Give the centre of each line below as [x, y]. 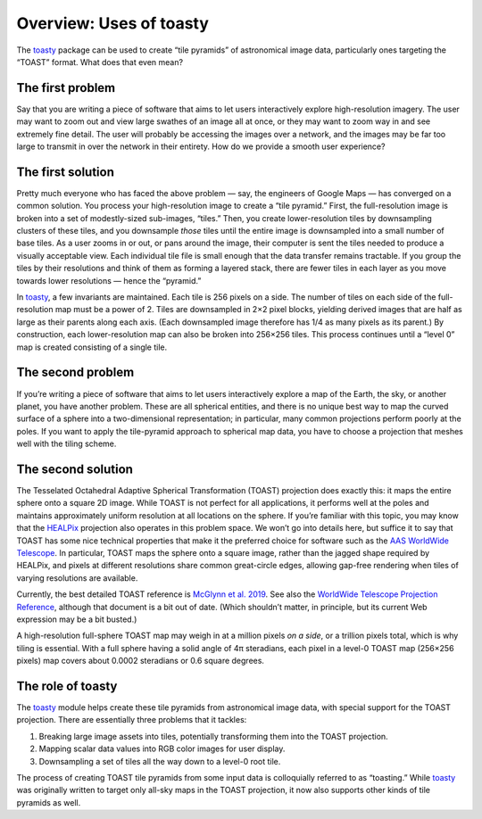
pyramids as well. [49, 802]
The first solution [66, 172]
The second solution [75, 469]
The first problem [66, 88]
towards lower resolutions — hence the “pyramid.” [109, 280]
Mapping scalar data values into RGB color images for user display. [162, 749]
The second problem [75, 372]
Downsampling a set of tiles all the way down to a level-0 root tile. [160, 761]
